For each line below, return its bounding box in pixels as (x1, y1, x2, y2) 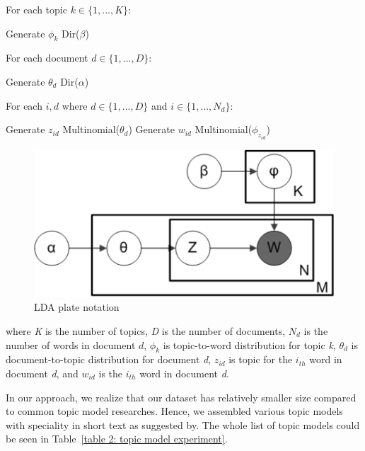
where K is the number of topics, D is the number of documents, (6, 323, 286, 338)
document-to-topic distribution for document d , (6, 352, 212, 367)
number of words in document (6, 337, 136, 352)
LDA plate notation (34, 299, 120, 314)
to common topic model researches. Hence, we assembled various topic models (6, 404, 343, 418)
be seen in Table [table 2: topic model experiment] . (6, 431, 228, 446)
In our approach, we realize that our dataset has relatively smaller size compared (6, 389, 357, 404)
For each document (6, 50, 88, 65)
